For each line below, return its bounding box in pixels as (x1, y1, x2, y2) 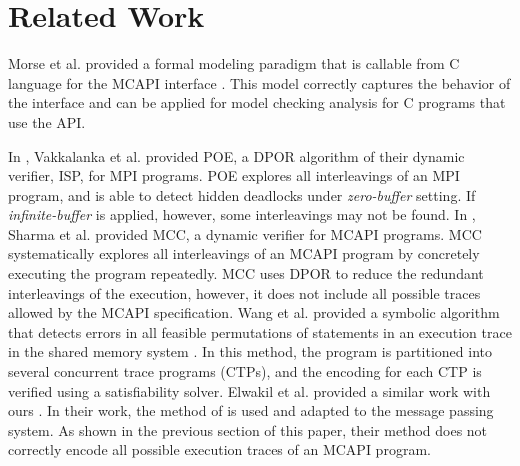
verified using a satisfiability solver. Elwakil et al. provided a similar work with (8, 380, 491, 401)
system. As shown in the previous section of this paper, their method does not (8, 419, 488, 440)
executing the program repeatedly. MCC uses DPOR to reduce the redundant (8, 263, 484, 284)
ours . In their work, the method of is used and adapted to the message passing (8, 400, 494, 421)
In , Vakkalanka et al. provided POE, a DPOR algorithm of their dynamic (8, 145, 465, 166)
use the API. (8, 111, 86, 132)
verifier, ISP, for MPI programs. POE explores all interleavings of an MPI (8, 165, 460, 186)
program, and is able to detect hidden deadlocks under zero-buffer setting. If (8, 184, 476, 205)
